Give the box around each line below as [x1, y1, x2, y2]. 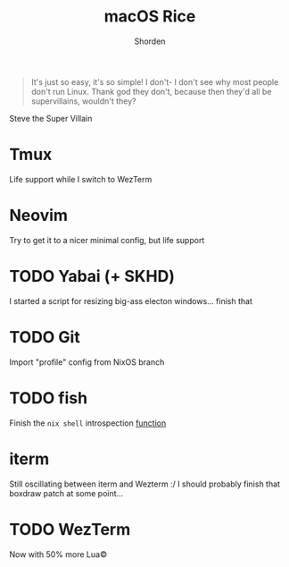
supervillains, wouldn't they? [30, 96, 136, 106]
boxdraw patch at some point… [9, 487, 124, 498]
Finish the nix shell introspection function [9, 418, 167, 428]
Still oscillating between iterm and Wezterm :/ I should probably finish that [9, 478, 281, 489]
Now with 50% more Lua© [9, 548, 108, 560]
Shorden [134, 36, 166, 47]
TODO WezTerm [9, 519, 131, 539]
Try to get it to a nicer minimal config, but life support [9, 234, 205, 245]
